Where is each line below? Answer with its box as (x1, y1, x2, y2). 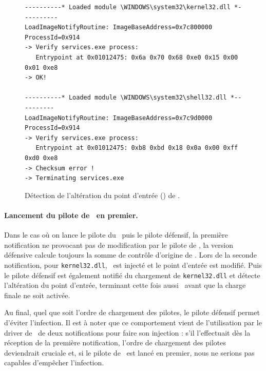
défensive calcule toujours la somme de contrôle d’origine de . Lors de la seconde (4, 249, 257, 260)
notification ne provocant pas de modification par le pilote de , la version (4, 239, 233, 250)
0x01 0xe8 (25, 64, 58, 71)
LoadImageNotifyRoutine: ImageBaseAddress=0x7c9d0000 (25, 114, 213, 122)
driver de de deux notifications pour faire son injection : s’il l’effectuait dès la (4, 327, 251, 338)
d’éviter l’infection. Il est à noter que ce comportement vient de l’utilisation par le (4, 317, 262, 327)
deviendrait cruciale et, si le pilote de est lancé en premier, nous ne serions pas (4, 347, 255, 358)
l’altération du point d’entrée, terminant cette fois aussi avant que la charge (4, 280, 246, 290)
